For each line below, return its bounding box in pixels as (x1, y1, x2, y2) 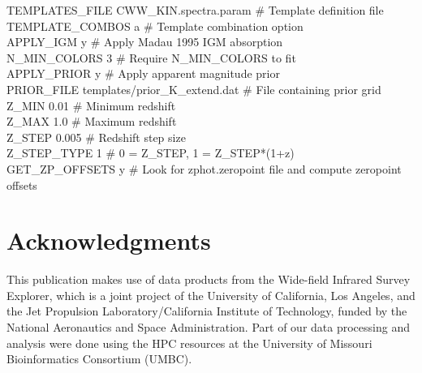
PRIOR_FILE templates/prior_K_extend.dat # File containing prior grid (6, 80, 381, 97)
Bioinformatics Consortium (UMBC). (6, 350, 192, 367)
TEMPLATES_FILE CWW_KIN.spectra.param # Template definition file (6, 2, 384, 18)
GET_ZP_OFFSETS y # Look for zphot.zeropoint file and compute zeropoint (6, 160, 402, 177)
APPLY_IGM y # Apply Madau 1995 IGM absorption (6, 33, 283, 50)
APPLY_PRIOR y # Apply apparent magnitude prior (6, 65, 280, 82)
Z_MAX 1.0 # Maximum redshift (6, 113, 177, 130)
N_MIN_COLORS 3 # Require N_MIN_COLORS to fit (6, 49, 296, 66)
